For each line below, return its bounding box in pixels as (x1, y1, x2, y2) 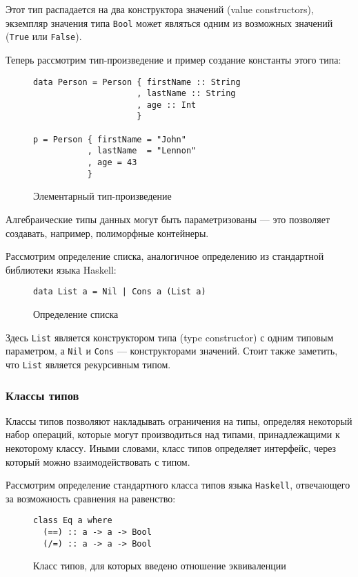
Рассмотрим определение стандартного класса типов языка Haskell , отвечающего (6, 477, 350, 492)
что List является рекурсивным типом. (6, 357, 171, 371)
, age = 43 (87, 158, 137, 168)
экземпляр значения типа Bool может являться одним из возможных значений (6, 15, 333, 30)
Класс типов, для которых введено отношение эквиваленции (33, 558, 286, 573)
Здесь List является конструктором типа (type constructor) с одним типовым (6, 330, 334, 344)
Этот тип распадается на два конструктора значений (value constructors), (6, 2, 314, 16)
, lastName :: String (137, 88, 236, 99)
